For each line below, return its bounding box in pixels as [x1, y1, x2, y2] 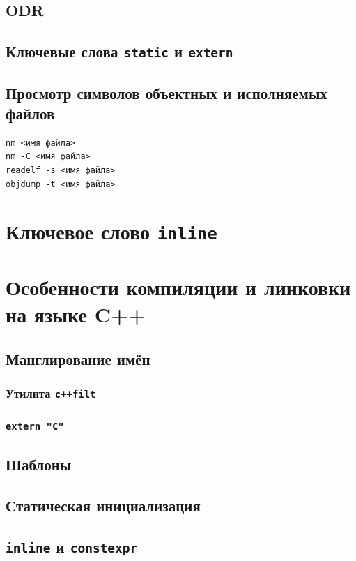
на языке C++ [6, 299, 146, 328]
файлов [6, 102, 55, 124]
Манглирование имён [6, 347, 150, 369]
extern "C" [6, 421, 64, 433]
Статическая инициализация [6, 494, 201, 516]
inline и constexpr [6, 535, 138, 557]
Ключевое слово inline [6, 217, 217, 246]
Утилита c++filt [6, 384, 96, 401]
